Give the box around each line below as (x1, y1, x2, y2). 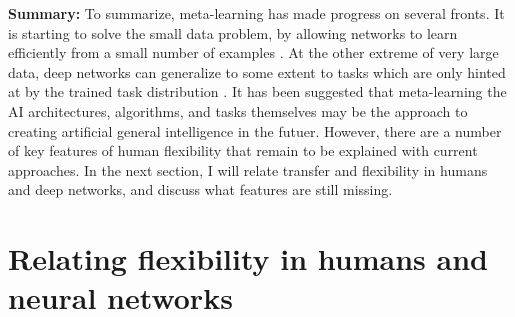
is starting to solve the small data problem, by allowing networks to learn (8, 22, 458, 43)
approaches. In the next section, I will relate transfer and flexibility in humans (8, 159, 488, 180)
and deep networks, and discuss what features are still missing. (8, 179, 393, 200)
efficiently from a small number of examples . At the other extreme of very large (8, 42, 499, 63)
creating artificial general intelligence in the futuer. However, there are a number (8, 120, 502, 141)
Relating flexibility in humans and (8, 238, 488, 279)
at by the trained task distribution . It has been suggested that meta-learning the (8, 81, 507, 102)
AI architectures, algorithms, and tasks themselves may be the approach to (8, 100, 468, 121)
